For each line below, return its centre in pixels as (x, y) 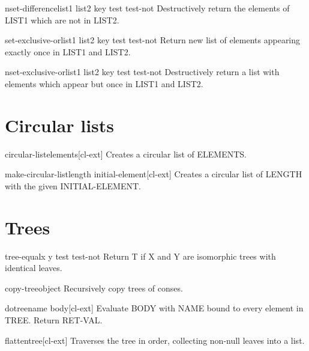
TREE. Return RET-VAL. (54, 319)
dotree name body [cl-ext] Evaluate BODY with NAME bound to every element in (154, 308)
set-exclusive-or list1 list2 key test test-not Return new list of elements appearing (153, 40)
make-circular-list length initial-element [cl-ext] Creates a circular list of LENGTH (154, 174)
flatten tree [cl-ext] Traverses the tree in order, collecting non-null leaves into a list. (155, 340)
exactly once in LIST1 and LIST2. (68, 51)
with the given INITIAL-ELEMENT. (73, 185)
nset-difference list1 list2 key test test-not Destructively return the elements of (147, 8)
